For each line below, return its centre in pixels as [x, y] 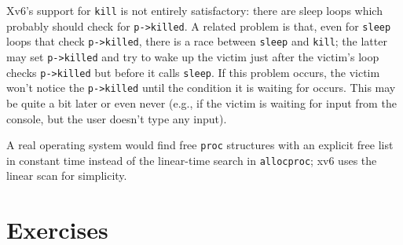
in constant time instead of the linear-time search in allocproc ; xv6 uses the [192, 160]
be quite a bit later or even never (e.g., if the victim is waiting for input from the [201, 102]
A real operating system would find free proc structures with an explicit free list [200, 145]
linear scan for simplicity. [67, 176]
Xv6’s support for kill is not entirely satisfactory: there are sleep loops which [194, 10]
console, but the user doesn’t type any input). [117, 118]
